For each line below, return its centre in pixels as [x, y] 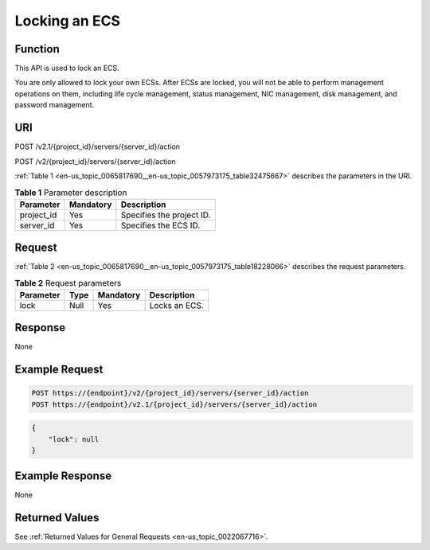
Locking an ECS [68, 21]
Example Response [63, 476]
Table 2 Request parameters [68, 283]
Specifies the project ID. [166, 215]
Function [37, 49]
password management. [55, 105]
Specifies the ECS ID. [160, 225]
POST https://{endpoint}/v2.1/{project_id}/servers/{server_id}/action [174, 404]
